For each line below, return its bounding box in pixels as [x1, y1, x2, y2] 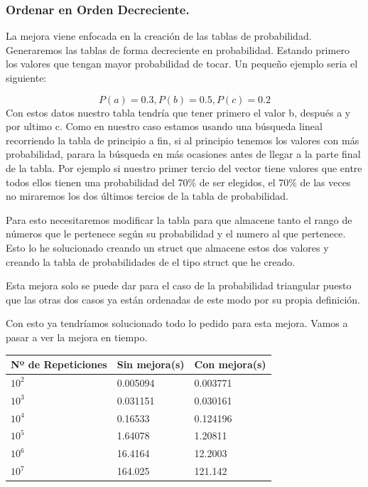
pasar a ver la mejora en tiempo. [6, 329, 148, 344]
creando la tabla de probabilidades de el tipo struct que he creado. [6, 254, 296, 269]
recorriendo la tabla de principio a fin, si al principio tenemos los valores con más [6, 132, 359, 147]
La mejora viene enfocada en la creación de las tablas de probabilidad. [6, 28, 312, 43]
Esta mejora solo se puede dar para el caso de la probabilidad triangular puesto [6, 278, 352, 293]
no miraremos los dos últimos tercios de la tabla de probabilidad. [6, 188, 288, 203]
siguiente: [6, 70, 47, 85]
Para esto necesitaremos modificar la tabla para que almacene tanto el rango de [6, 212, 352, 227]
